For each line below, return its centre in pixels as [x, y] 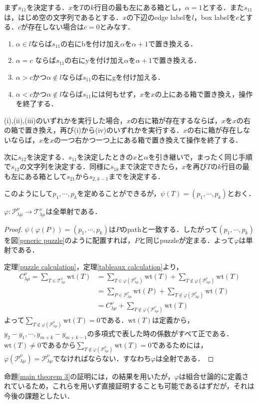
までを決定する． [136, 176]
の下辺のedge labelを [159, 17]
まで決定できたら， [150, 166]
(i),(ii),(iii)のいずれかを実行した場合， [65, 120]
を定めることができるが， [119, 193]
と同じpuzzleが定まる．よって [187, 240]
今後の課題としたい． [39, 395]
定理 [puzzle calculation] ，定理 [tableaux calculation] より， [94, 266]
